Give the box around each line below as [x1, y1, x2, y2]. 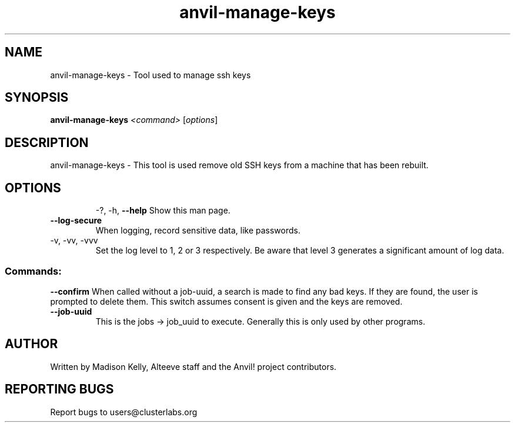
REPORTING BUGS [5, 382, 114, 397]
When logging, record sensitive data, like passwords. [95, 225, 300, 236]
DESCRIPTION [5, 135, 89, 150]
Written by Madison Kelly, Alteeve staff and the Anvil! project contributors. [50, 361, 337, 372]
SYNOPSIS [5, 90, 69, 105]
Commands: [5, 265, 62, 277]
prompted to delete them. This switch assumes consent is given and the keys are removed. [50, 296, 403, 306]
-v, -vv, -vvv [50, 235, 98, 246]
